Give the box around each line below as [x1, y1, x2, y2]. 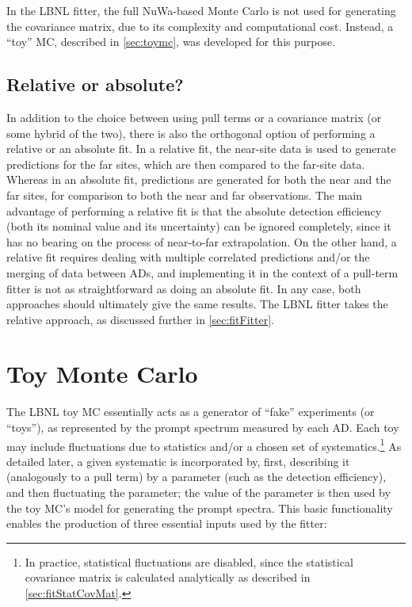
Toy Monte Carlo [6, 357, 198, 390]
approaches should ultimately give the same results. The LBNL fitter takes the [6, 296, 388, 312]
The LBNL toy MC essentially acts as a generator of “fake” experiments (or [6, 403, 375, 420]
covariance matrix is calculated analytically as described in [25, 569, 311, 586]
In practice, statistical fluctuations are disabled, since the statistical [25, 553, 353, 570]
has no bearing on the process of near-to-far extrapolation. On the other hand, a [6, 233, 397, 250]
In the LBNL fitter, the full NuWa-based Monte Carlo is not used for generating [6, 2, 396, 18]
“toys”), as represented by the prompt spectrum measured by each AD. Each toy [6, 419, 399, 436]
